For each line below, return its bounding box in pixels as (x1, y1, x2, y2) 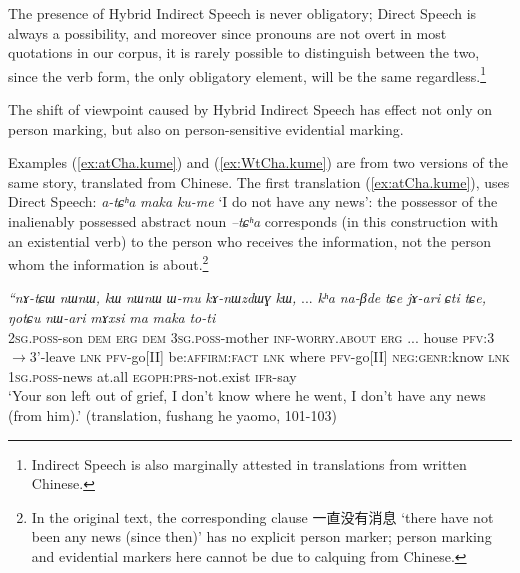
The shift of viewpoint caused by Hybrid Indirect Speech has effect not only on (8, 99, 493, 120)
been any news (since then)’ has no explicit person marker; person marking (31, 526, 492, 547)
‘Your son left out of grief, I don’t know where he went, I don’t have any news (8, 385, 486, 406)
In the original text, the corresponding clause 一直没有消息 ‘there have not (31, 506, 494, 527)
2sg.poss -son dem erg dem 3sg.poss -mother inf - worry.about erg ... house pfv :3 (8, 326, 495, 347)
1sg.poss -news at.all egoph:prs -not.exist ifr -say (8, 365, 297, 386)
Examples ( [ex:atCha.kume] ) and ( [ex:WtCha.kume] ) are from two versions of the (8, 152, 508, 173)
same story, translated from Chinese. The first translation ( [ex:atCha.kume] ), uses (8, 171, 510, 192)
